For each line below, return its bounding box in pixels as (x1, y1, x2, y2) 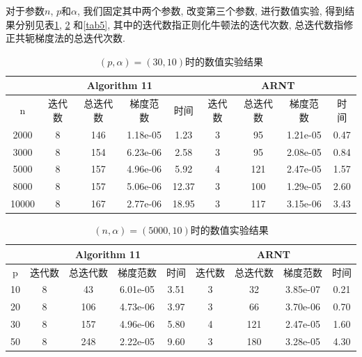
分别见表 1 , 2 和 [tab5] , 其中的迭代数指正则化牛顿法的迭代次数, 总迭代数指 (15, 17, 344, 31)
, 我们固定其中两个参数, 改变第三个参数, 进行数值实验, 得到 (77, 3, 345, 17)
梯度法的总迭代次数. (34, 31, 125, 45)
